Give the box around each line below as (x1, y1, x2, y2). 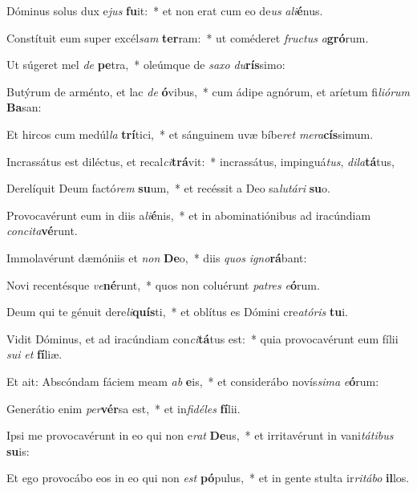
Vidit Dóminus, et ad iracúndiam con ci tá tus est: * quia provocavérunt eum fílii (6, 330, 399, 347)
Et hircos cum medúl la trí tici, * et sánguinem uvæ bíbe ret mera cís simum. (6, 125, 374, 142)
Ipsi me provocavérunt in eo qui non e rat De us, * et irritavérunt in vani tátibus (6, 427, 394, 444)
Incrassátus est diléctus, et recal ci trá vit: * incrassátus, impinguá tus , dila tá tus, (6, 152, 395, 169)
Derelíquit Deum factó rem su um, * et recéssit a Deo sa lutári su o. (6, 180, 330, 197)
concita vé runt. (6, 222, 78, 239)
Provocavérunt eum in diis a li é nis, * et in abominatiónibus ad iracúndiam (6, 206, 371, 223)
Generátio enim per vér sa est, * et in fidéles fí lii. (6, 400, 241, 416)
